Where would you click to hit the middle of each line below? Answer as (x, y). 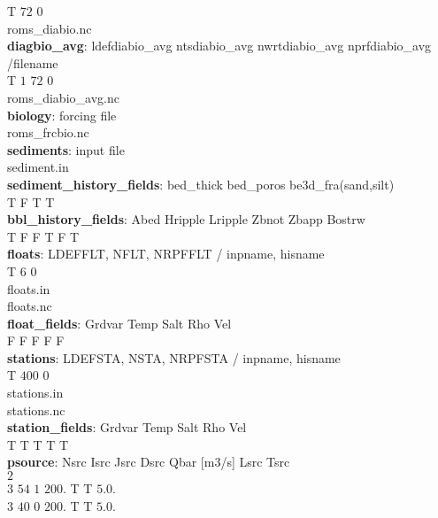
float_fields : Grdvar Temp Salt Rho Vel (119, 323)
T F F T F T (43, 236)
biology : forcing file (62, 115)
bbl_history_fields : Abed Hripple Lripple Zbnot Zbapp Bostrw (186, 219)
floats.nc (30, 306)
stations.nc (36, 410)
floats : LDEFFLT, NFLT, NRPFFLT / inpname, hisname (166, 254)
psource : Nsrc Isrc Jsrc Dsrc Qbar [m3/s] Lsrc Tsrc (149, 462)
